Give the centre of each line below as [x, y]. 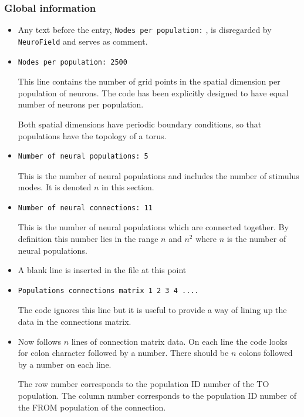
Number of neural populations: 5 [83, 157]
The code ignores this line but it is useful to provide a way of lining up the [152, 310]
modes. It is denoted [55, 187]
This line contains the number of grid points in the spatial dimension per [149, 81]
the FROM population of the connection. [92, 407]
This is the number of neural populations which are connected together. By [153, 227]
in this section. [128, 187]
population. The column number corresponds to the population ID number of [157, 395]
